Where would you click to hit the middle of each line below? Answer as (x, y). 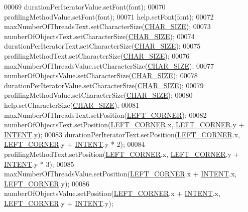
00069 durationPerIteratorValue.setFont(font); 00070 (85, 7)
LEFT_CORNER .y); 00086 (47, 183)
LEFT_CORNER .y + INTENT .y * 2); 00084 (75, 144)
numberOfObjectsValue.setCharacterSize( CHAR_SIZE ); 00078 (101, 75)
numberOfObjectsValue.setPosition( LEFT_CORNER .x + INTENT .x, (112, 193)
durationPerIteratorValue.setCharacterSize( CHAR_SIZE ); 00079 (104, 85)
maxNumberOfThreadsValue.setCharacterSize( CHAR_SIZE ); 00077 (109, 65)
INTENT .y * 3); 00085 (39, 164)
